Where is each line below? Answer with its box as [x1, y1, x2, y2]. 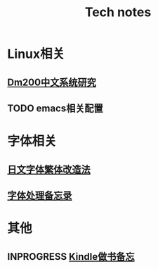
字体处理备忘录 [7, 189, 72, 201]
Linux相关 [7, 46, 65, 62]
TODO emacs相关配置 [7, 102, 103, 114]
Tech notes [84, 4, 152, 20]
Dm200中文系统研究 [7, 76, 96, 88]
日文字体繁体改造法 [7, 163, 91, 175]
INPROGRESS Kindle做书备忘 [7, 251, 135, 263]
